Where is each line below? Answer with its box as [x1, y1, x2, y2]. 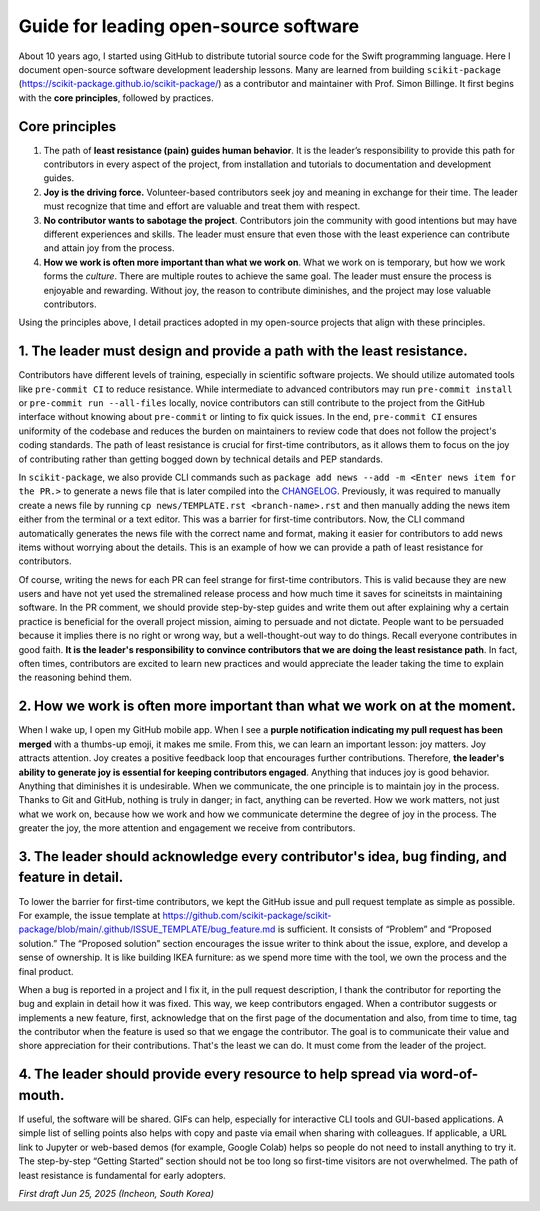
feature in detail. [18, 869, 124, 886]
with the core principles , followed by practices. [18, 91, 214, 104]
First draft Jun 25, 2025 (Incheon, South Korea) [18, 1187, 215, 1199]
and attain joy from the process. [43, 242, 175, 254]
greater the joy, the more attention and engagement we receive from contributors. [18, 822, 356, 834]
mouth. [18, 1086, 65, 1104]
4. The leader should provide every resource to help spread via [18, 1066, 418, 1083]
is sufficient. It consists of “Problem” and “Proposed [277, 923, 492, 935]
